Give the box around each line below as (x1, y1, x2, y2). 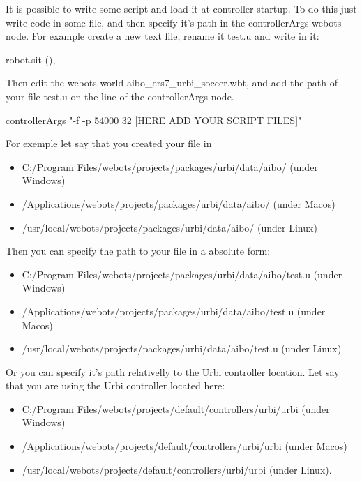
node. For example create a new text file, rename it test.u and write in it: (6, 29, 319, 43)
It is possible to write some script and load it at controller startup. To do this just (6, 1, 357, 15)
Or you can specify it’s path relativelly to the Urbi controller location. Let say (6, 364, 340, 379)
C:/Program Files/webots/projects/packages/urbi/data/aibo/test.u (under (22, 266, 342, 281)
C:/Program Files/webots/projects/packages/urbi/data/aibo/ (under (22, 159, 318, 174)
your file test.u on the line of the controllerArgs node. (6, 89, 234, 103)
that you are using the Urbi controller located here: (6, 378, 225, 393)
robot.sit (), (6, 52, 56, 66)
